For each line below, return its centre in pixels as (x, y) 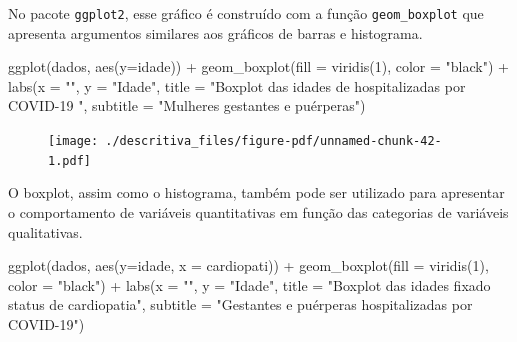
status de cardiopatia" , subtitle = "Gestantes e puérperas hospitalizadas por (240, 304)
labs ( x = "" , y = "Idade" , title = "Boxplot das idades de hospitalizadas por (237, 85)
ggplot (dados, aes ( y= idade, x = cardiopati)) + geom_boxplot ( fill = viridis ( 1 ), (248, 265)
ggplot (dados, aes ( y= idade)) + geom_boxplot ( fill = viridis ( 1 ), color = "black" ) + (258, 66)
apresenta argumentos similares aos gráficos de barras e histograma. (215, 32)
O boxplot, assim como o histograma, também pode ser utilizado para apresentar (256, 192)
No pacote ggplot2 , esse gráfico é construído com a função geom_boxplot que (246, 13)
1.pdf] (69, 160)
